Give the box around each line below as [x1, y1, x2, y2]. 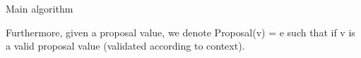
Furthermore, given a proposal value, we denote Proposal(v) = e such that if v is [6, 24, 355, 39]
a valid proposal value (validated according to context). [6, 38, 245, 53]
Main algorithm [6, 1, 73, 15]
